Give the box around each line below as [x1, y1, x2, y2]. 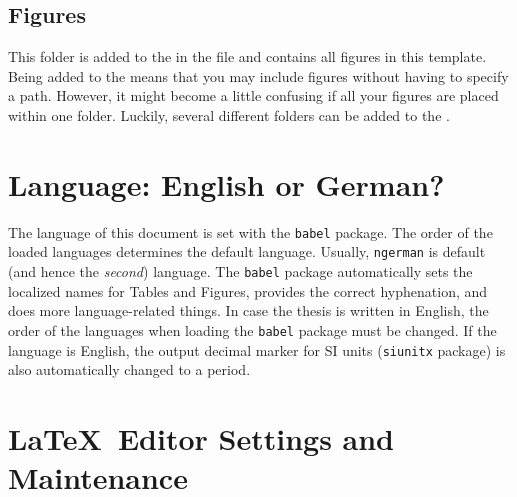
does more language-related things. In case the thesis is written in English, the [8, 300, 489, 321]
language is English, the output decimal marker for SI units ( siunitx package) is [8, 339, 506, 360]
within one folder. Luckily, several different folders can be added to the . [8, 104, 450, 125]
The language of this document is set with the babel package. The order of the [8, 221, 493, 242]
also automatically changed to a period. [8, 359, 251, 380]
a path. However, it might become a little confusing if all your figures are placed [8, 85, 499, 106]
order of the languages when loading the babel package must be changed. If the [8, 319, 497, 340]
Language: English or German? [8, 163, 445, 204]
